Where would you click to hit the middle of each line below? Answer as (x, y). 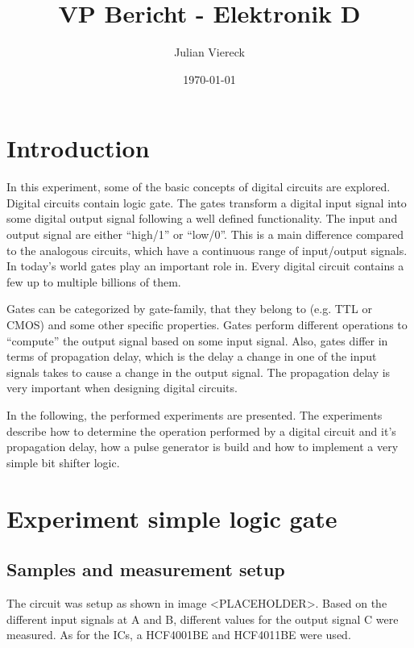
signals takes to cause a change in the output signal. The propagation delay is (199, 372)
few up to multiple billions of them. (94, 281)
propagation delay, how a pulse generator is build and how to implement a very (203, 447)
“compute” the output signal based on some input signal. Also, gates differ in (197, 340)
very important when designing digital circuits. (122, 388)
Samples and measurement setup (146, 569)
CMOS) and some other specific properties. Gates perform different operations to (207, 324)
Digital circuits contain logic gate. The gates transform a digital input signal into (207, 202)
